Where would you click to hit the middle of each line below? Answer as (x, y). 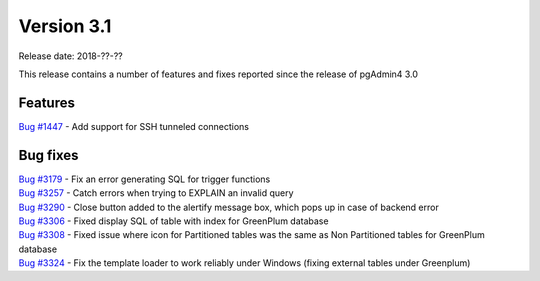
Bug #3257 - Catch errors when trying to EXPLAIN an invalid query (156, 193)
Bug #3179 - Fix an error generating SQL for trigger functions (144, 179)
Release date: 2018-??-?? (71, 56)
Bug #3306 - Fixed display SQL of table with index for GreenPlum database (173, 221)
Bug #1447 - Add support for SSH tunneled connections (134, 126)
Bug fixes (48, 155)
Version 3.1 (65, 26)
